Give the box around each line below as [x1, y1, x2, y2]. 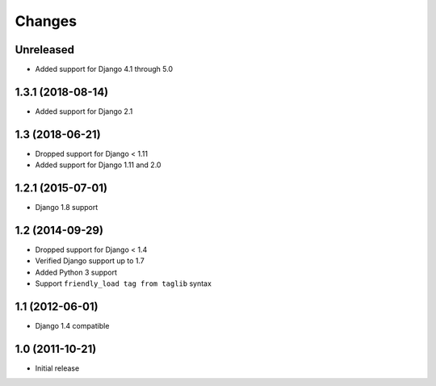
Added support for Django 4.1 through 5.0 [35, 65, 174, 74]
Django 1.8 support [35, 203, 99, 212]
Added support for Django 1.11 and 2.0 [35, 160, 161, 170]
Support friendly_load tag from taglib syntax [35, 279, 212, 288]
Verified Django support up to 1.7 [35, 256, 145, 266]
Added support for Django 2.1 [35, 106, 133, 116]
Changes [15, 12, 77, 30]
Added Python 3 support [35, 267, 117, 277]
